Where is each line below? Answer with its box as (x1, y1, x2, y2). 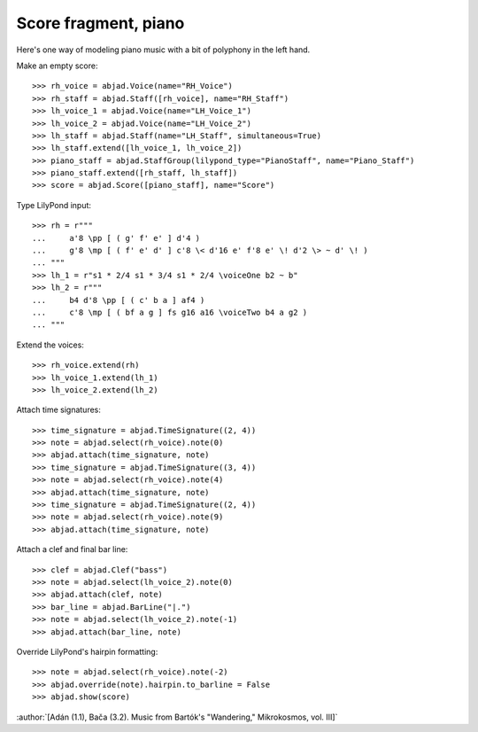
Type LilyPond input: (16, 199, 92, 210)
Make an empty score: (16, 60, 98, 71)
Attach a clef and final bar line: (16, 544, 128, 555)
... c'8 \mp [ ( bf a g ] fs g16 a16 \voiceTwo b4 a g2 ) (32, 307, 308, 317)
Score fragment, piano (16, 13, 185, 33)
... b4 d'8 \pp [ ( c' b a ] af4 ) (32, 295, 205, 305)
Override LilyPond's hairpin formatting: (16, 646, 158, 657)
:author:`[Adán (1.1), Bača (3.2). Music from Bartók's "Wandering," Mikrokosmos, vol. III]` (16, 712, 338, 722)
